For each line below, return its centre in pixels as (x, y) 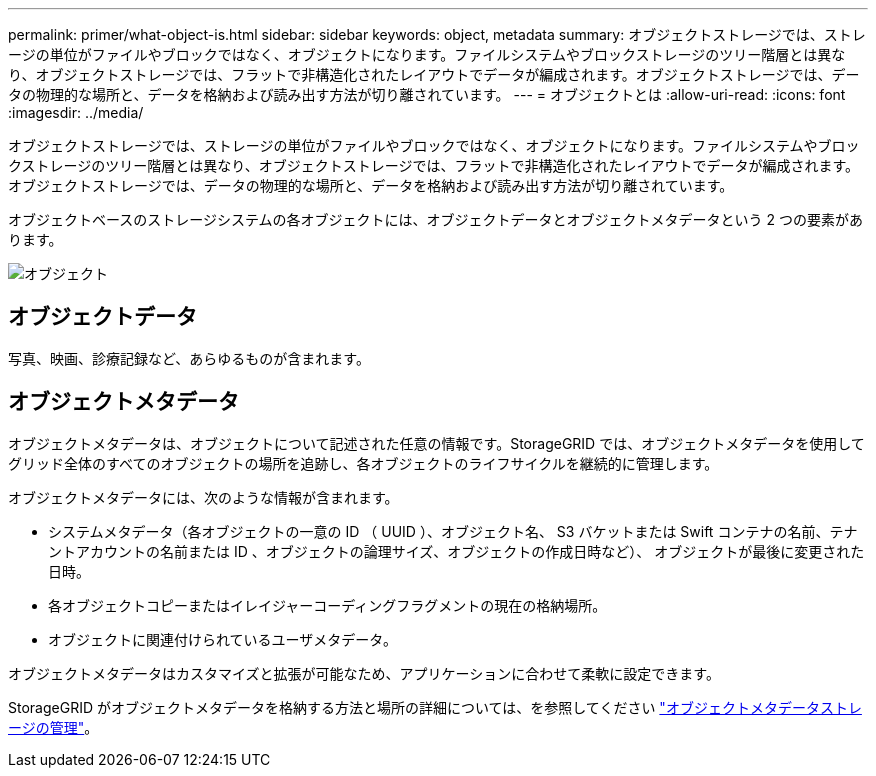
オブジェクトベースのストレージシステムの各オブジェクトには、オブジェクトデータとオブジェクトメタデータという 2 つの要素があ (436, 219)
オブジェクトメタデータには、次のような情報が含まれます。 (203, 497)
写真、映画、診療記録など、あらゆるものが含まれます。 (189, 358)
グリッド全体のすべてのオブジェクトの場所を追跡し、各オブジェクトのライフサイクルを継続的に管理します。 (363, 463)
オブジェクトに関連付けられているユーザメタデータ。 (222, 639)
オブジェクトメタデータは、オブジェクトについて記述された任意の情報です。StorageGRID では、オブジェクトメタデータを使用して (436, 443)
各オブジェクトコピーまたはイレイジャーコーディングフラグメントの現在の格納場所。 (327, 605)
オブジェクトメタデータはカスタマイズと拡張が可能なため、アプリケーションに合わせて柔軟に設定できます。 (364, 673)
